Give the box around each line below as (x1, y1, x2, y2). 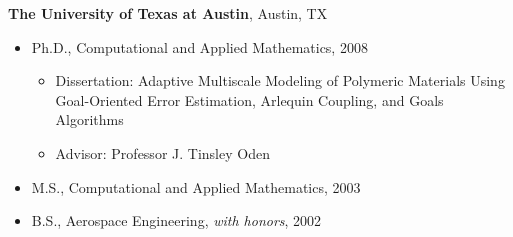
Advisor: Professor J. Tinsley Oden (55, 142, 270, 163)
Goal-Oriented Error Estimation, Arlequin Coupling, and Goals (55, 89, 444, 110)
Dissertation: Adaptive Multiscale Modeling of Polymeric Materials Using (55, 70, 505, 91)
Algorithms (55, 109, 124, 130)
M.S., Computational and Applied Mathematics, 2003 (31, 176, 361, 197)
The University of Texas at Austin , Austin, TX (8, 3, 328, 23)
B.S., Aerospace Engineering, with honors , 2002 (31, 210, 322, 231)
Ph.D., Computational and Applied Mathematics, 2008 (31, 36, 368, 57)
